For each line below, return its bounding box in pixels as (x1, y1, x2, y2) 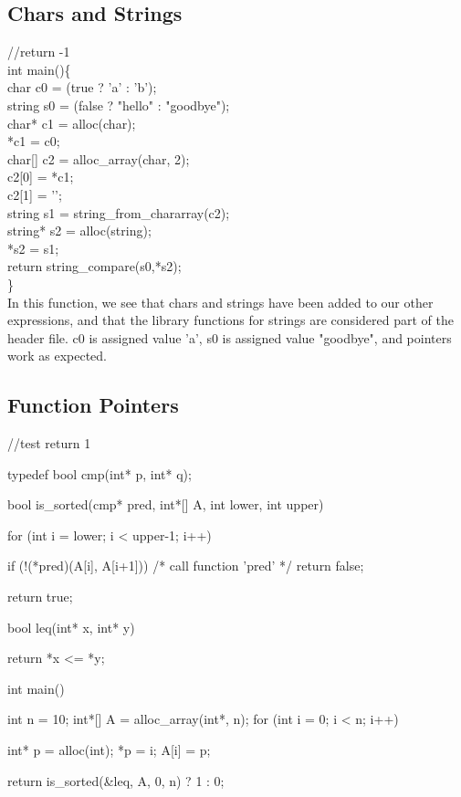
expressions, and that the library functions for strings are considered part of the (7, 310, 454, 330)
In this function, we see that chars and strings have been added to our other (7, 292, 434, 311)
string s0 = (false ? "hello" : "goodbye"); (7, 95, 230, 114)
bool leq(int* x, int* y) (7, 617, 135, 636)
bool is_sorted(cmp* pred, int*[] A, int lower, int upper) (7, 495, 324, 514)
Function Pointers (7, 391, 179, 419)
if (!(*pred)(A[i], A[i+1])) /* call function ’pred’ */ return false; (7, 556, 364, 575)
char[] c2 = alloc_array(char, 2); (7, 149, 190, 168)
